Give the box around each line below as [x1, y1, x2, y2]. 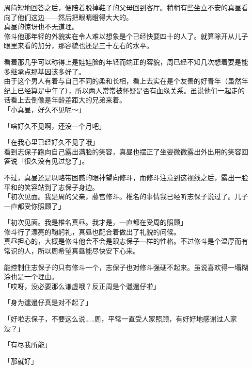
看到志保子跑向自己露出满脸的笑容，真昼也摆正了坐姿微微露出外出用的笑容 [4, 146, 241, 156]
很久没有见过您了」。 [24, 156, 89, 166]
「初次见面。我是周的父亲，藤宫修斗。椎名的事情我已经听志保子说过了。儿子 [4, 191, 248, 201]
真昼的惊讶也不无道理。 [4, 21, 79, 32]
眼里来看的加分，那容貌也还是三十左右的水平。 [4, 40, 153, 50]
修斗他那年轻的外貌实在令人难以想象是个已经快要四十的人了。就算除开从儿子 [4, 31, 248, 41]
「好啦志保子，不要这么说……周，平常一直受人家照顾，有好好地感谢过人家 [4, 314, 237, 324]
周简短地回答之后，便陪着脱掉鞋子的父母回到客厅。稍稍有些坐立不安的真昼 [4, 2, 241, 12]
